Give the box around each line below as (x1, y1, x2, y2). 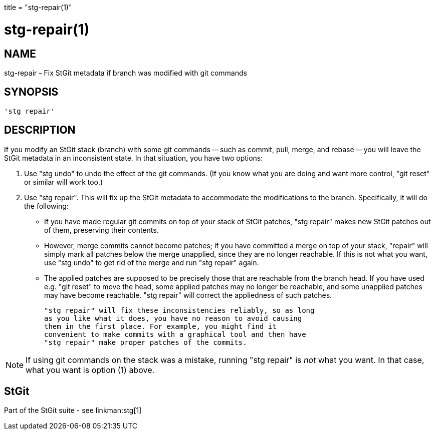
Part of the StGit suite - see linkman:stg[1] (4, 406, 142, 415)
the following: (24, 201, 69, 210)
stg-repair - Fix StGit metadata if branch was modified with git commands (4, 68, 247, 77)
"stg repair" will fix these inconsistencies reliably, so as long (44, 306, 315, 314)
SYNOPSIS (4, 86, 59, 99)
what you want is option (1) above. (26, 364, 155, 375)
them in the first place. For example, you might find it (44, 322, 277, 330)
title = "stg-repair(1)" (4, 3, 72, 12)
